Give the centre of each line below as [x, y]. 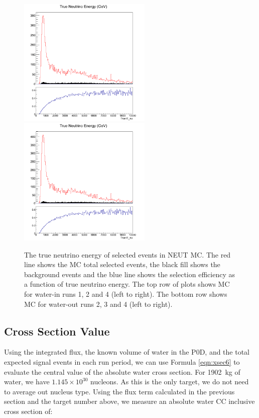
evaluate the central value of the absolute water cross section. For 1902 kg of [122, 371]
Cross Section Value [57, 331]
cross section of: [28, 411]
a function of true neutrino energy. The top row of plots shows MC [127, 284]
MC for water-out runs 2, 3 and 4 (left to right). [98, 304]
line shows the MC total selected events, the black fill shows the [122, 264]
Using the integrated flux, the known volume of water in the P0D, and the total [127, 352]
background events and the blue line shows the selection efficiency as [129, 274]
